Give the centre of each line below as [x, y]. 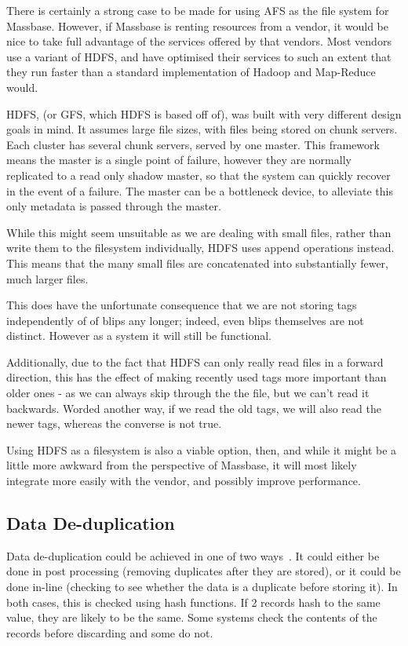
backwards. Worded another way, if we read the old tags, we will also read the [194, 408]
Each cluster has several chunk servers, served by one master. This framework [193, 144]
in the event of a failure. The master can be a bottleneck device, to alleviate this [200, 190]
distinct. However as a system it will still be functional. [139, 336]
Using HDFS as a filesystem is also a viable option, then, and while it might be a [202, 449]
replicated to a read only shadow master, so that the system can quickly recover [199, 175]
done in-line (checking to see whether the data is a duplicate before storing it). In [202, 587]
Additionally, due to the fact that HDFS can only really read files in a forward [195, 361]
